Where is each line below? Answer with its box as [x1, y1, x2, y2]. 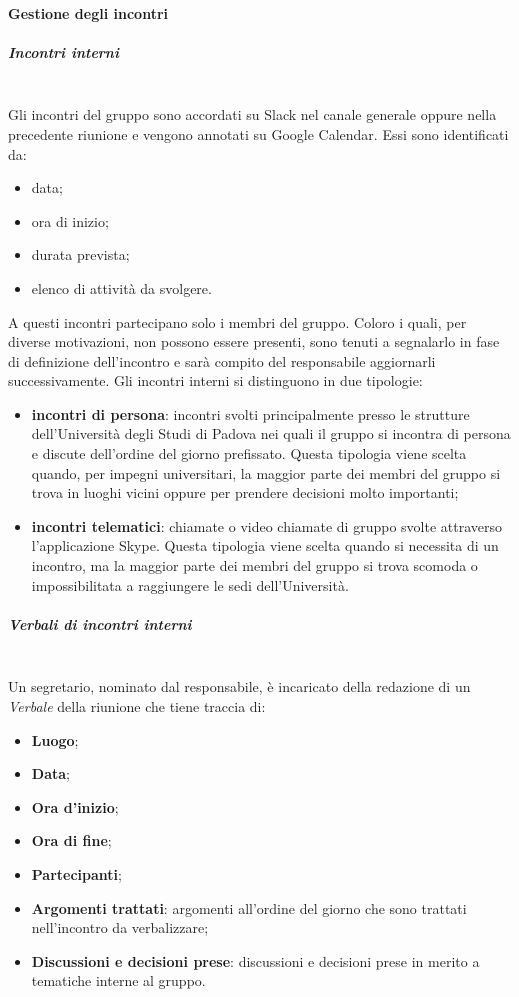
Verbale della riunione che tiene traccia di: [8, 695, 266, 716]
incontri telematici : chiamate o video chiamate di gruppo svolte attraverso [31, 515, 503, 536]
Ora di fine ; [31, 830, 112, 851]
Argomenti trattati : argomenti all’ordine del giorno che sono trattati [31, 897, 467, 918]
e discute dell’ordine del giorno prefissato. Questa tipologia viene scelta [31, 443, 467, 464]
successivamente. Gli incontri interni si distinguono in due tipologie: [8, 370, 423, 391]
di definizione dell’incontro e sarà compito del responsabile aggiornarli [8, 350, 436, 371]
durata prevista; [31, 244, 130, 265]
